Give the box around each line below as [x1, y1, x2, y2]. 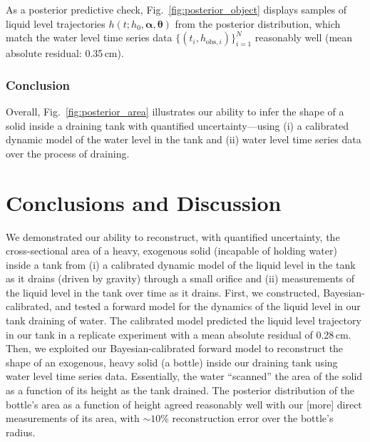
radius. [6, 424, 36, 439]
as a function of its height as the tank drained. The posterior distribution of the [6, 383, 355, 398]
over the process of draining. [6, 145, 130, 160]
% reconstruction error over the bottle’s [160, 411, 334, 426]
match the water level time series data [6, 30, 173, 45]
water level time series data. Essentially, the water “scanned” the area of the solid [6, 369, 363, 384]
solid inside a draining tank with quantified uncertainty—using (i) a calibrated [6, 118, 349, 133]
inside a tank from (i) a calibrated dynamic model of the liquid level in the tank [6, 257, 356, 272]
